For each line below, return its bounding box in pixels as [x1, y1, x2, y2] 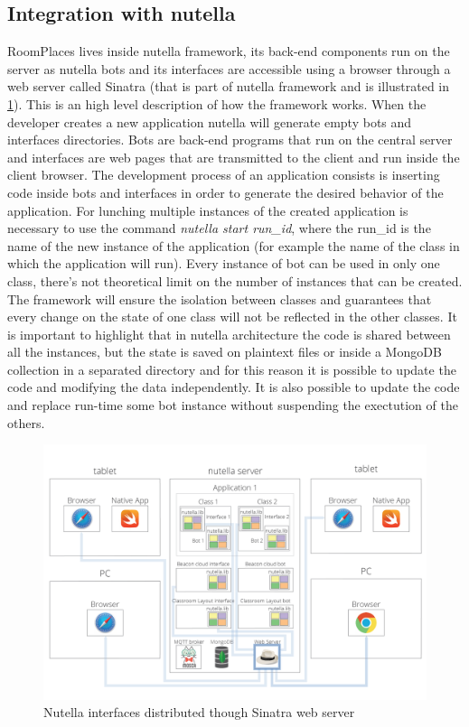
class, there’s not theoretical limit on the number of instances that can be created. [7, 271, 463, 290]
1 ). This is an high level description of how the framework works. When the [7, 94, 427, 113]
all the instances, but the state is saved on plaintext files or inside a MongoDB [7, 342, 442, 361]
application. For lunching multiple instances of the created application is [7, 200, 408, 219]
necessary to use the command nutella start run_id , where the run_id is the [7, 219, 431, 238]
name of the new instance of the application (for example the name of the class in [7, 236, 460, 255]
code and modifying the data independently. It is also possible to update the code [7, 377, 460, 396]
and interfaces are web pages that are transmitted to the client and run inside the [7, 147, 460, 166]
